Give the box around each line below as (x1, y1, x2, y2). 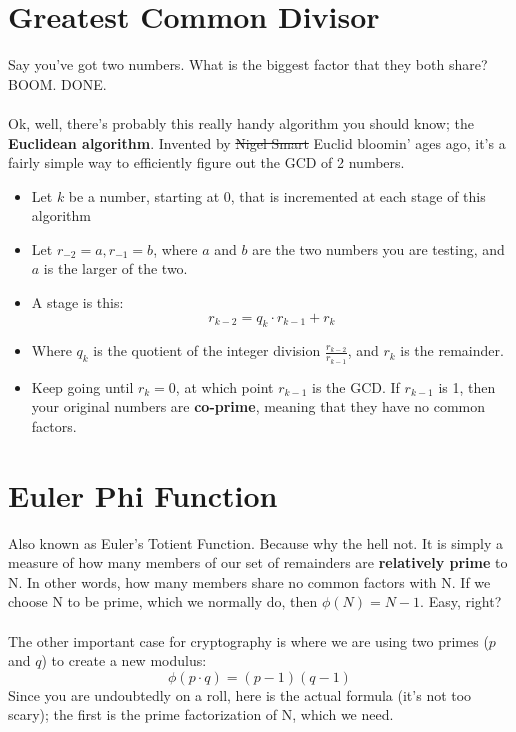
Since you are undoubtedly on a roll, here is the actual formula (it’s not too (8, 684, 472, 705)
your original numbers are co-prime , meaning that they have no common (31, 396, 486, 417)
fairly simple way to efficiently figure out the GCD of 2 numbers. (8, 152, 405, 173)
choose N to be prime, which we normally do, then (8, 591, 318, 612)
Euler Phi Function (8, 474, 278, 515)
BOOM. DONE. (8, 73, 107, 94)
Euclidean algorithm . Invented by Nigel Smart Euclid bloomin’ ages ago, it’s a (8, 132, 506, 153)
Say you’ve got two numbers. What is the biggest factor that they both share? (8, 54, 488, 75)
